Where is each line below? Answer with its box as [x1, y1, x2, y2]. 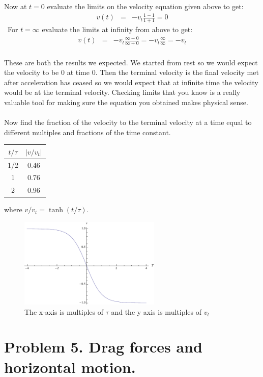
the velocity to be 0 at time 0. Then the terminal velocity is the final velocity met [4, 67, 259, 78]
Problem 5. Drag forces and [4, 336, 202, 357]
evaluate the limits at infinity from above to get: [42, 23, 193, 34]
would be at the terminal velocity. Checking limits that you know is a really [4, 87, 241, 97]
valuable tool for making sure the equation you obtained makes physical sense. [4, 96, 248, 107]
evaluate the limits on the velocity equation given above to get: [47, 1, 244, 11]
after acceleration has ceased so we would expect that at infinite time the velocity [4, 77, 258, 87]
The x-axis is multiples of [24, 306, 103, 317]
